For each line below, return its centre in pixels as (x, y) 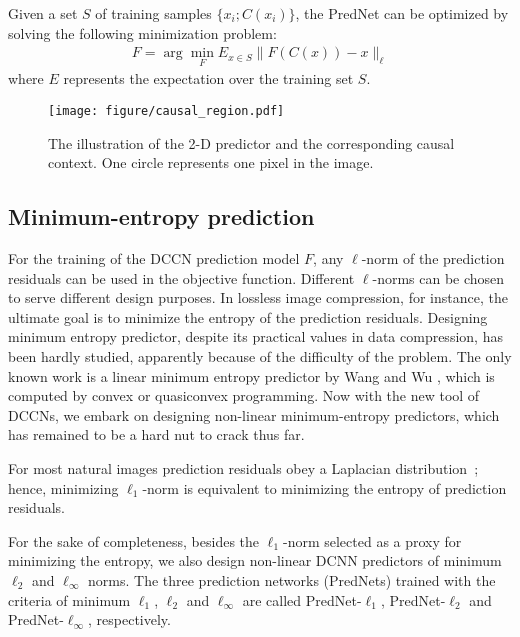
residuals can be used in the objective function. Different (181, 277)
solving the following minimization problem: (142, 32)
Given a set (43, 13)
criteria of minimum (69, 599)
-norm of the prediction (433, 258)
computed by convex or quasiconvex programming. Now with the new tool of (244, 395)
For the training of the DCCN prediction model (154, 258)
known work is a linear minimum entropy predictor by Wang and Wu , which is (251, 375)
